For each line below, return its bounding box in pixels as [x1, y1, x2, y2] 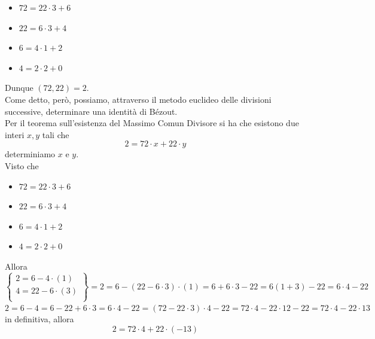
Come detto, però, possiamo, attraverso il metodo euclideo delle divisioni [5, 93, 272, 105]
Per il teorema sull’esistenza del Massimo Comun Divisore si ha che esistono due [5, 117, 299, 129]
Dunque [5, 81, 33, 94]
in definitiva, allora [5, 313, 74, 325]
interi [5, 128, 25, 141]
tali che [42, 128, 69, 141]
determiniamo [5, 148, 56, 160]
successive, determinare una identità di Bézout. [5, 105, 178, 117]
